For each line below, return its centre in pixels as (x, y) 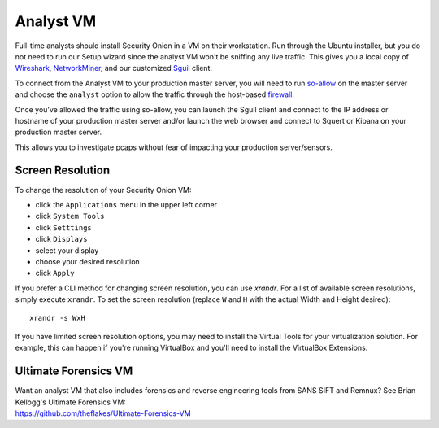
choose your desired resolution (87, 261)
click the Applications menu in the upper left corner (126, 204)
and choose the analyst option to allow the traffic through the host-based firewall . (154, 94)
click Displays (61, 239)
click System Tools (70, 216)
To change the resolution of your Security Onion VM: (103, 190)
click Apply (55, 273)
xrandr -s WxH (57, 318)
